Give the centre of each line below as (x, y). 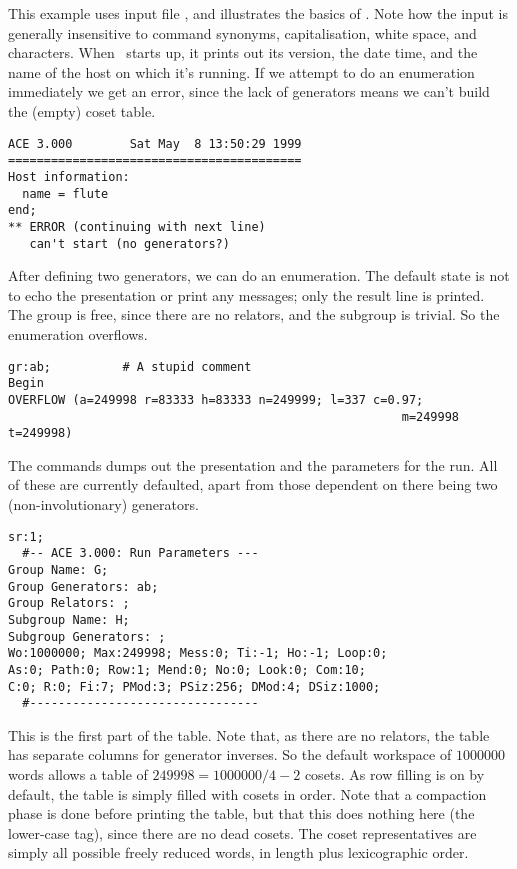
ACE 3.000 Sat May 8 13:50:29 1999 (155, 143)
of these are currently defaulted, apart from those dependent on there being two (253, 484)
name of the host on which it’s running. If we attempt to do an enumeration (241, 71)
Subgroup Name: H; (69, 619)
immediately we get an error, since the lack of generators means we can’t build (249, 91)
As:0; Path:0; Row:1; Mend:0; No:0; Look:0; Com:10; (187, 669)
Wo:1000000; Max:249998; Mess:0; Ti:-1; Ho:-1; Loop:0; (198, 653)
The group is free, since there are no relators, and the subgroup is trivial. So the (254, 314)
